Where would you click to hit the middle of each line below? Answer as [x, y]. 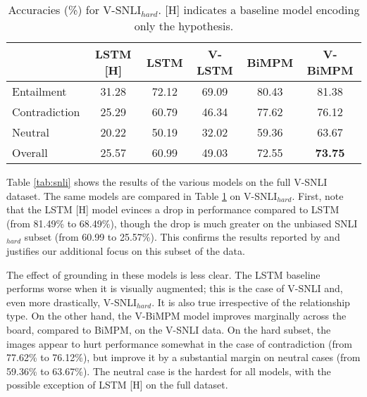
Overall [30, 152]
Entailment [39, 91]
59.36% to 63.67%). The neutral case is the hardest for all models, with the [169, 371]
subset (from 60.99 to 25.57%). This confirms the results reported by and [182, 237]
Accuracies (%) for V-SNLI [75, 10]
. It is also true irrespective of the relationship [251, 302]
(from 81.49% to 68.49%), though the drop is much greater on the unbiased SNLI [182, 223]
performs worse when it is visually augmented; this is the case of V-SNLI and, [175, 288]
